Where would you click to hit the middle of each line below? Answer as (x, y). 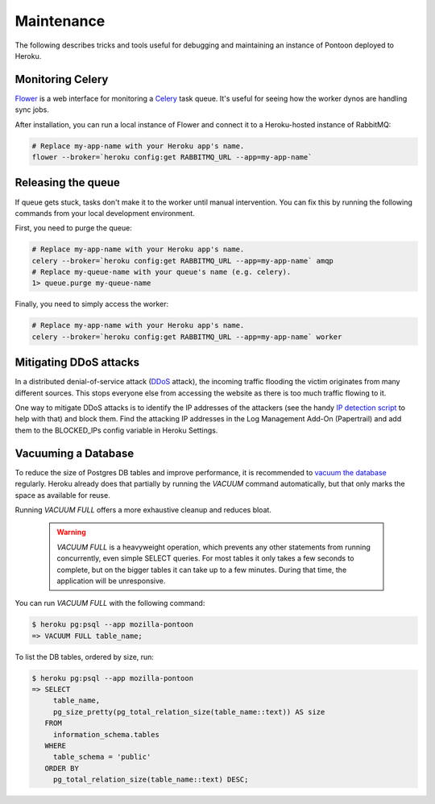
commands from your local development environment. (105, 213)
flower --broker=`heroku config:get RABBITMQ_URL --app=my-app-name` (172, 157)
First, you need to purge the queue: (73, 228)
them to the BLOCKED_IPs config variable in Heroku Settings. (116, 430)
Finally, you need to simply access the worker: (92, 304)
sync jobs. (32, 110)
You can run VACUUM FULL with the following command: (110, 603)
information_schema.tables (106, 734)
